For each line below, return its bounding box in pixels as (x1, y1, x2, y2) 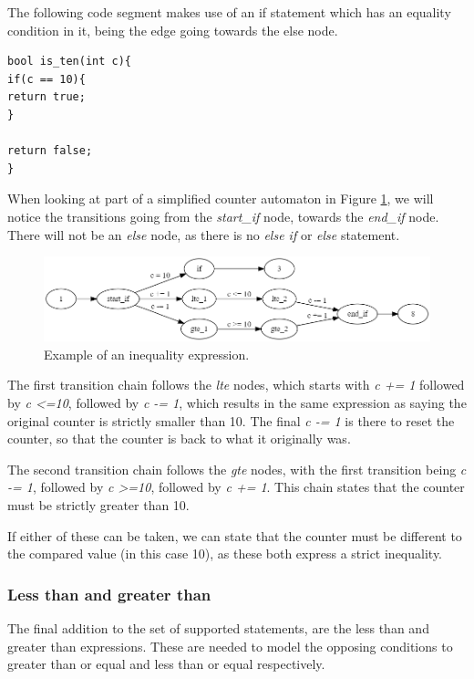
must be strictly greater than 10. (7, 495, 190, 514)
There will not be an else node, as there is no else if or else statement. (7, 225, 400, 244)
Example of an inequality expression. (44, 344, 250, 363)
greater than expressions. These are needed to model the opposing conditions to (7, 636, 453, 655)
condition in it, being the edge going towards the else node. (7, 20, 338, 39)
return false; (7, 144, 93, 158)
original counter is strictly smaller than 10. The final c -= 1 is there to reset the (7, 411, 455, 430)
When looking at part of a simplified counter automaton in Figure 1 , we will (7, 189, 434, 208)
